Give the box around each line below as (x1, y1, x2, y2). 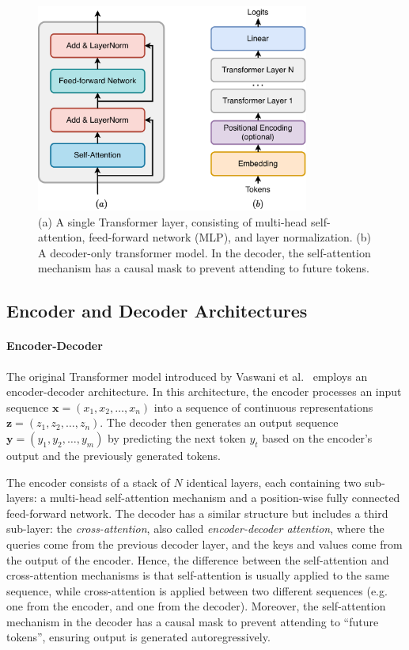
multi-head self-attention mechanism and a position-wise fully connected (49, 489, 400, 506)
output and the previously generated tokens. (6, 447, 221, 463)
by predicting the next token (108, 429, 246, 446)
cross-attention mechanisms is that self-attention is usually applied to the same (6, 567, 390, 583)
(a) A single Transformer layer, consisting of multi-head (38, 213, 308, 230)
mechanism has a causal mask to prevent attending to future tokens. (38, 260, 369, 276)
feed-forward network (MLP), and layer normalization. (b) (89, 229, 372, 245)
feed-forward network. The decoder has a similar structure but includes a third (6, 504, 388, 521)
